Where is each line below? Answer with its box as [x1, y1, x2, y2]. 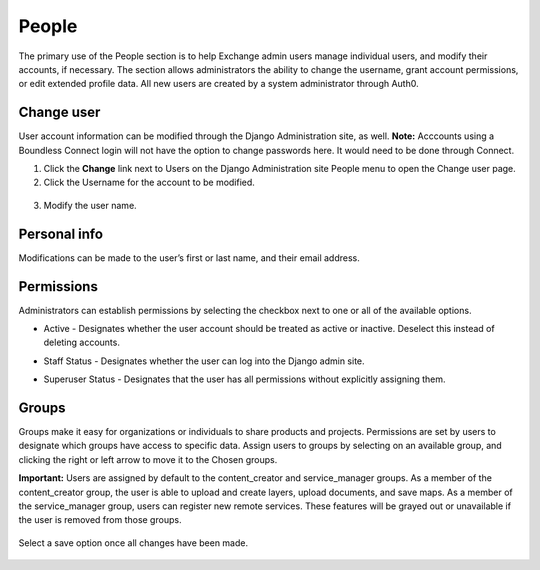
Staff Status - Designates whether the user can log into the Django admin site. [43, 355, 365, 367]
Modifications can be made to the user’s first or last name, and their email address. [18, 251, 360, 264]
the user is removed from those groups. [18, 514, 182, 526]
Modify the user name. [43, 199, 137, 211]
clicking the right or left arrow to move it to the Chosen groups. [18, 453, 278, 465]
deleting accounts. [43, 336, 120, 349]
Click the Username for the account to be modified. [43, 176, 255, 189]
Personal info [18, 225, 104, 242]
